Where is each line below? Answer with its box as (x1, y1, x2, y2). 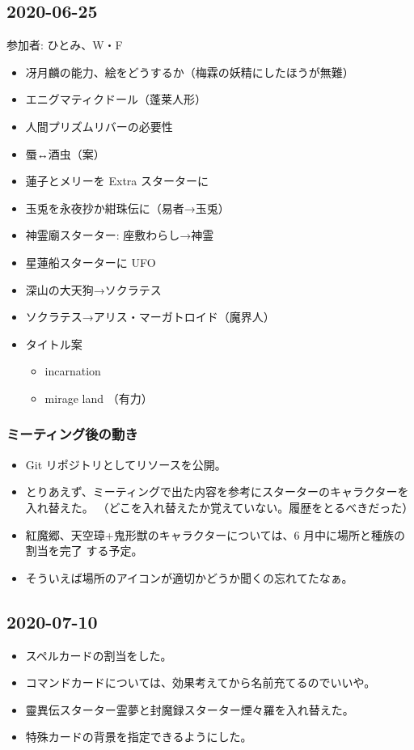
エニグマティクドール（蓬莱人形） (25, 91, 206, 108)
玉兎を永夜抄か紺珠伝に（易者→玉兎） (25, 199, 230, 216)
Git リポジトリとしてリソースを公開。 (25, 456, 226, 472)
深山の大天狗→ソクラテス (25, 281, 162, 298)
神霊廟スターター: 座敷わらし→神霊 (25, 227, 214, 244)
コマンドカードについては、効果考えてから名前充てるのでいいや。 (25, 674, 376, 691)
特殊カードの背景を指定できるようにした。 (25, 728, 252, 745)
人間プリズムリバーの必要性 (25, 117, 173, 134)
